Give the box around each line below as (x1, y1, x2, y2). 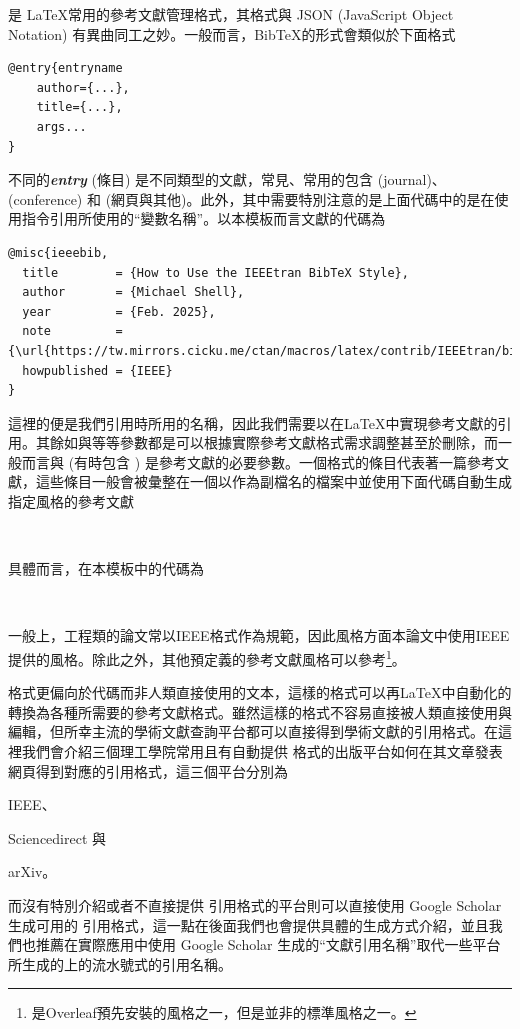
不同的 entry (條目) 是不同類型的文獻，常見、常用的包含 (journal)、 (8, 169, 446, 190)
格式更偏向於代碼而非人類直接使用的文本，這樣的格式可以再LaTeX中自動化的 (8, 682, 512, 703)
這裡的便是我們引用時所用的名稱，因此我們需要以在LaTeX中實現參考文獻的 (8, 412, 498, 433)
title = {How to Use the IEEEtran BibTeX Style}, (22, 265, 409, 280)
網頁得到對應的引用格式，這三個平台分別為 (8, 760, 288, 781)
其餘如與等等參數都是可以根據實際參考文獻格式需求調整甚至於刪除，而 (35, 432, 498, 453)
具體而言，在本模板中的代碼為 (8, 558, 204, 579)
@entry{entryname (8, 61, 123, 76)
